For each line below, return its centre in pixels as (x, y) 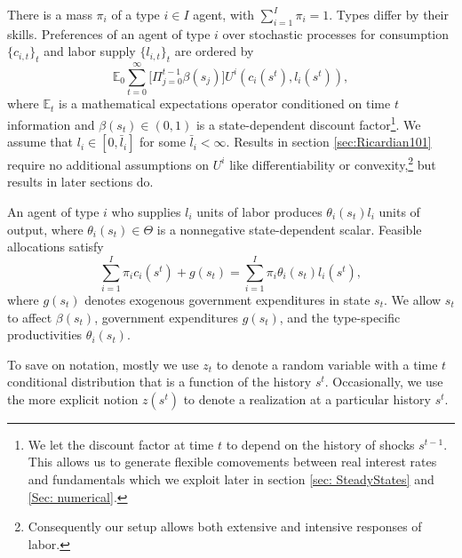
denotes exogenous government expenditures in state (227, 299)
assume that (40, 142)
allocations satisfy (56, 247)
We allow (416, 299)
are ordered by (214, 51)
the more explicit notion (73, 399)
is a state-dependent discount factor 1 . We (308, 123)
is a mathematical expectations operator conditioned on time (225, 104)
